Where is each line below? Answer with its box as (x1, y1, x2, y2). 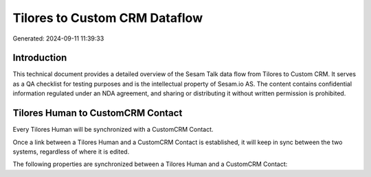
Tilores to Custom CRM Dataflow (12, 10, 203, 25)
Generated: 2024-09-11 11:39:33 (12, 34, 104, 43)
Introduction (12, 52, 67, 64)
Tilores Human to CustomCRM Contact (12, 107, 183, 119)
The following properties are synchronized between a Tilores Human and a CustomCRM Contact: (12, 160, 288, 168)
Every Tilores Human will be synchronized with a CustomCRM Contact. (12, 126, 214, 134)
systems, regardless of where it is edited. (12, 147, 130, 156)
